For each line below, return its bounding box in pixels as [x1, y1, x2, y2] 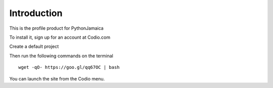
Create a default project [9, 43, 59, 50]
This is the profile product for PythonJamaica [9, 25, 104, 31]
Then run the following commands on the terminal [9, 53, 113, 59]
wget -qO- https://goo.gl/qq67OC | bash [18, 64, 120, 70]
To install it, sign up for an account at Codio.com [9, 34, 111, 40]
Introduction [9, 8, 63, 19]
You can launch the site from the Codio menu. [9, 75, 105, 81]
